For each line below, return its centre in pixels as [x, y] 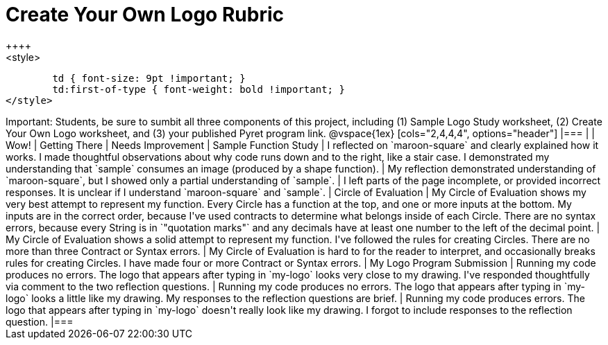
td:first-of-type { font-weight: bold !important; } [199, 89]
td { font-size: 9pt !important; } [149, 78]
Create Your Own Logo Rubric [145, 15]
